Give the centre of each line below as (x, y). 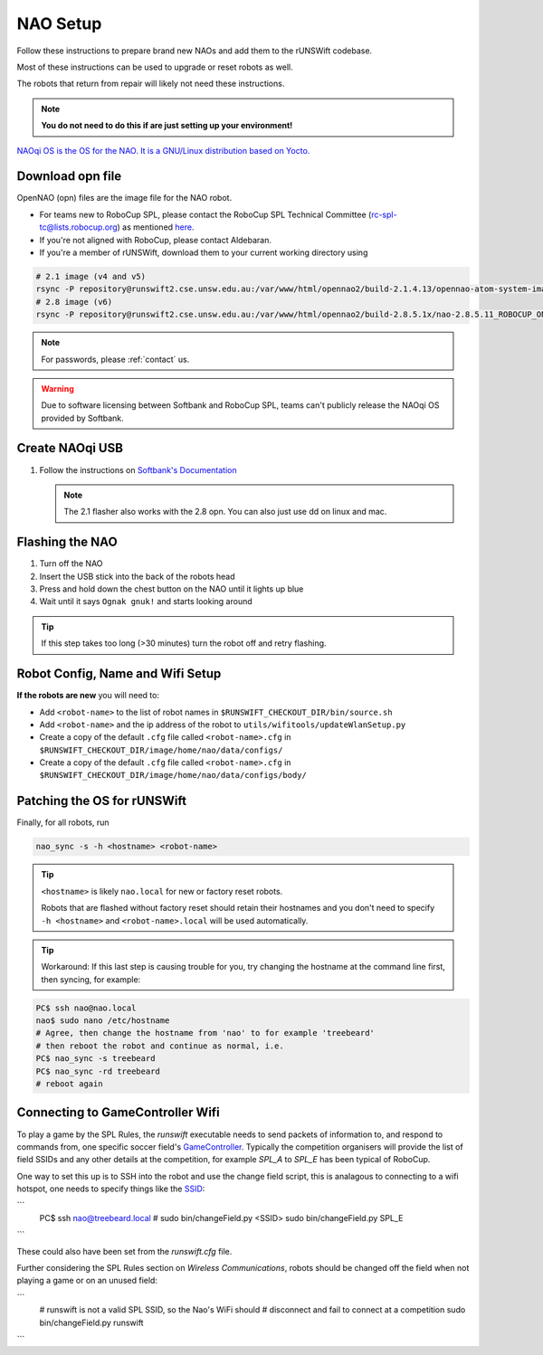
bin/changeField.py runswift (91, 1322)
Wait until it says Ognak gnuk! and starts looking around (146, 602)
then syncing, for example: (91, 979)
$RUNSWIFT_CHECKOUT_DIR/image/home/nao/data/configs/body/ (173, 775)
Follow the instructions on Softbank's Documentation (138, 469)
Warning (57, 388)
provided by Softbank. (82, 418)
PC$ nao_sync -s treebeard (95, 1059)
